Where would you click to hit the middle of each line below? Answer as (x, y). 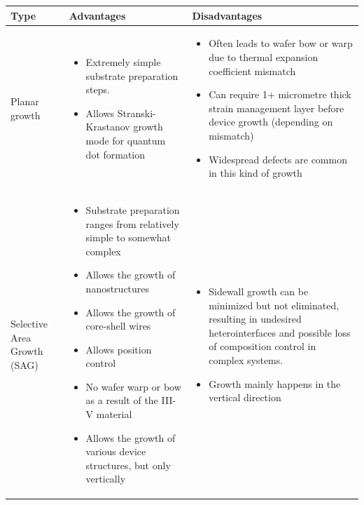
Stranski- (136, 113)
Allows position (119, 349)
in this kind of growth (255, 173)
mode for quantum (126, 140)
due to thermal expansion (264, 56)
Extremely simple (123, 61)
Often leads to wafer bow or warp (281, 43)
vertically (106, 479)
